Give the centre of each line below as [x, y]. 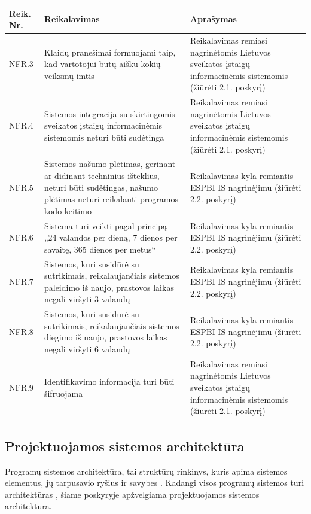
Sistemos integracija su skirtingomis [109, 113]
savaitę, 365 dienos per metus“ [100, 249]
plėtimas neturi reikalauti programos [111, 199]
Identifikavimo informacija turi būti [109, 381]
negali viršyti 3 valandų [87, 299]
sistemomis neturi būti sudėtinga [104, 137]
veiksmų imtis [69, 75]
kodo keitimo [68, 210]
